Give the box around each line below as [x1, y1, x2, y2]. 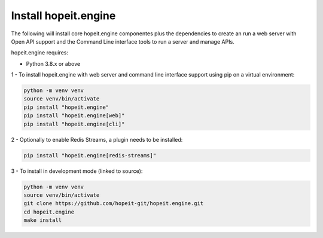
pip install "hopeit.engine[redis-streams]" [23, 152, 157, 158]
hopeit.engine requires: [11, 49, 69, 56]
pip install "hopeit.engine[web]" [23, 112, 125, 119]
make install [23, 217, 62, 224]
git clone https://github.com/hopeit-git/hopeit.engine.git [23, 200, 204, 207]
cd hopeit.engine [23, 208, 75, 215]
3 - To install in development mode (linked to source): [11, 167, 143, 175]
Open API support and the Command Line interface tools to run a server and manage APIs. [11, 38, 234, 45]
